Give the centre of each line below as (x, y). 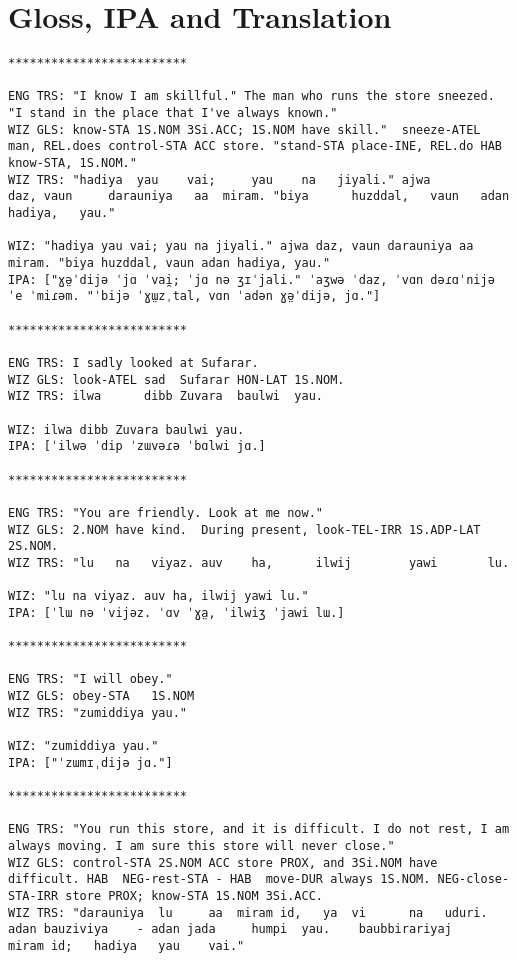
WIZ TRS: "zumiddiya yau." (97, 712)
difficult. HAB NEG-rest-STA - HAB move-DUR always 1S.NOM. (219, 879)
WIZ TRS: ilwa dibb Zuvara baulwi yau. (165, 396)
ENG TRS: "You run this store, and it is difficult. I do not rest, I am (259, 829)
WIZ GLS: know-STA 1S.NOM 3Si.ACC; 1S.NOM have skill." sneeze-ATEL (244, 129)
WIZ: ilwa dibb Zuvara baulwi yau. (126, 429)
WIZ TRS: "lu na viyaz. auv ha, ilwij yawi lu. (259, 562)
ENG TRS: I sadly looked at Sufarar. (133, 362)
